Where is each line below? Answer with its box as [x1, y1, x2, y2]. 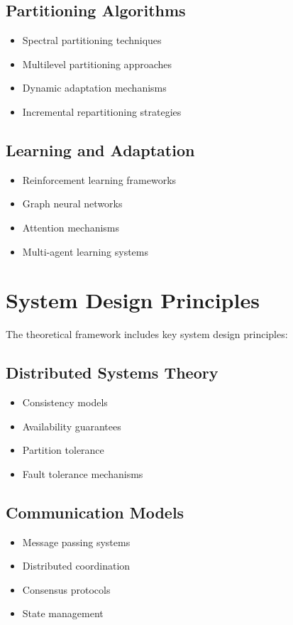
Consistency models [22, 395, 108, 410]
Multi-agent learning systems [22, 244, 149, 259]
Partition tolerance [22, 442, 104, 457]
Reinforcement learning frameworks [22, 172, 177, 187]
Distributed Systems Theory [6, 362, 219, 384]
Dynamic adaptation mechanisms [22, 80, 167, 95]
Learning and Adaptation [6, 138, 195, 161]
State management [22, 606, 104, 621]
